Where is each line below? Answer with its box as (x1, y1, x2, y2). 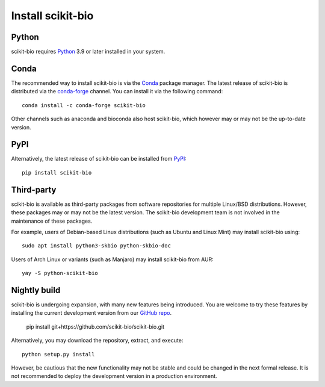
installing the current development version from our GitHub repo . (11, 309, 172, 317)
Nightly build (11, 285, 61, 295)
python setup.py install (22, 351, 95, 358)
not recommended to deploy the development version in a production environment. (11, 373, 217, 380)
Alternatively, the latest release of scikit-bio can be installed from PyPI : (11, 155, 187, 163)
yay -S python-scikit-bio (22, 270, 99, 277)
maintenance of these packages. (11, 217, 93, 224)
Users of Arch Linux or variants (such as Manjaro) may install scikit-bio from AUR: (11, 256, 214, 263)
